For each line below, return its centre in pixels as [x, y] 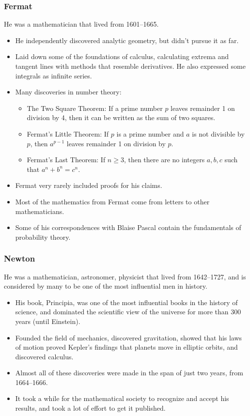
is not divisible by [218, 133]
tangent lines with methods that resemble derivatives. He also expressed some [130, 66]
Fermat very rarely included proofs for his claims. [89, 185]
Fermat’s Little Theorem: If [68, 133]
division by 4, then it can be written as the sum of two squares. [121, 117]
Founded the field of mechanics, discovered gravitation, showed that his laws [129, 337]
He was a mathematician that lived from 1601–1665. [81, 24]
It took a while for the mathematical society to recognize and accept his [122, 398]
